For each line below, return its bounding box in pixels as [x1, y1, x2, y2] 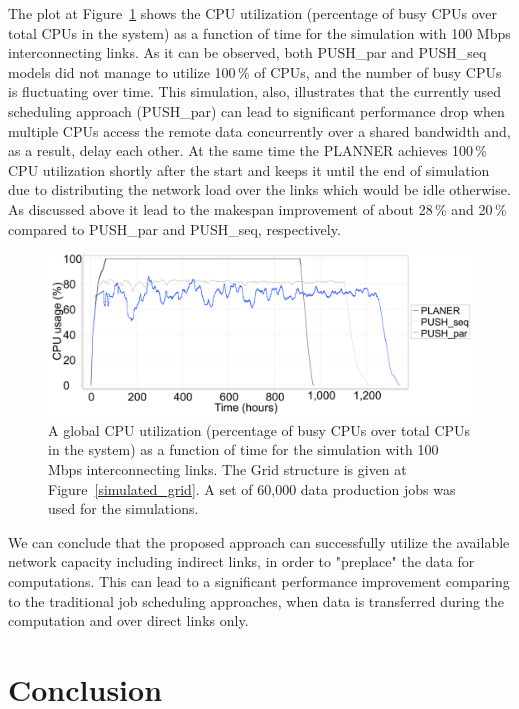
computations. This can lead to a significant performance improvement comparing [8, 571, 510, 592]
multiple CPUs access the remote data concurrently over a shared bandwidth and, [8, 120, 511, 141]
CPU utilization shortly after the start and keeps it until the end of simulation [8, 159, 490, 180]
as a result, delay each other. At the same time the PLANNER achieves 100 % [8, 140, 488, 161]
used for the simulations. [48, 498, 199, 519]
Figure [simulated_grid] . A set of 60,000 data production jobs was [48, 478, 456, 499]
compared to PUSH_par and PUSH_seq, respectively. [8, 218, 341, 239]
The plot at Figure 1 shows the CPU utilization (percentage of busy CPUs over [8, 3, 498, 23]
